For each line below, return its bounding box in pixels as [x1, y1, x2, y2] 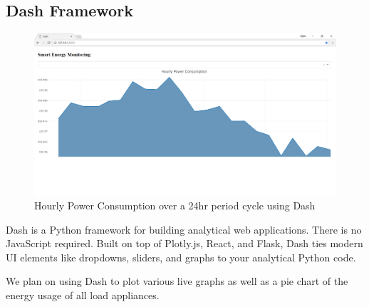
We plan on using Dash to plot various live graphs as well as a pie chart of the [6, 274, 348, 288]
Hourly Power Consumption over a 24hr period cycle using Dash [34, 198, 316, 213]
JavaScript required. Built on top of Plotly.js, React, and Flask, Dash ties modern [6, 236, 363, 251]
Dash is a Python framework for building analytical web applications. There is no [6, 222, 362, 236]
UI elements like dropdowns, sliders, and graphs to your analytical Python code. [6, 249, 356, 264]
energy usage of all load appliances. [6, 288, 160, 303]
